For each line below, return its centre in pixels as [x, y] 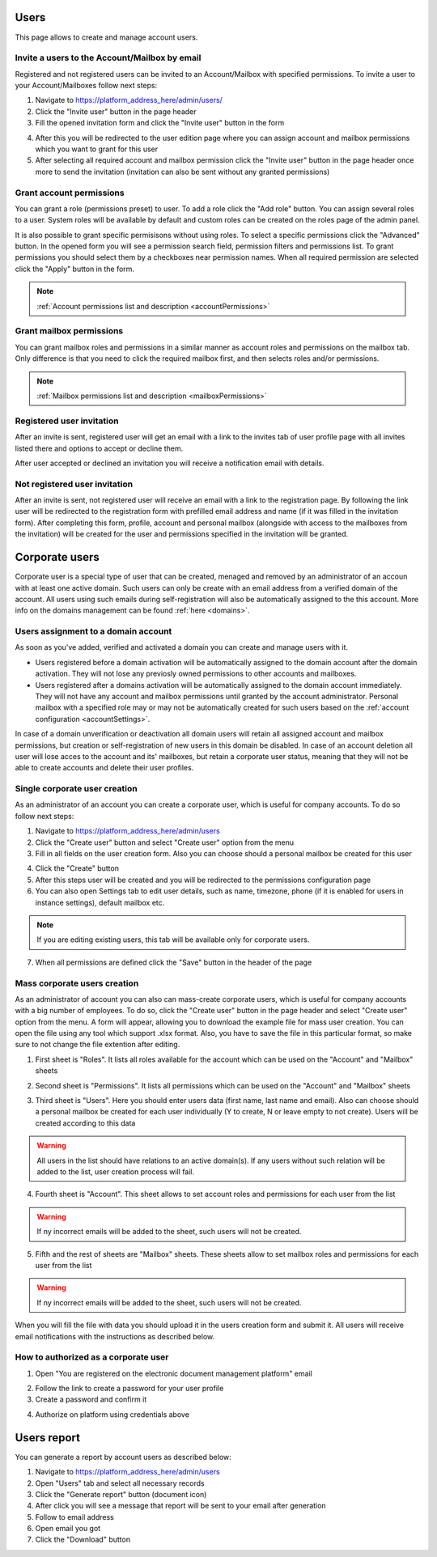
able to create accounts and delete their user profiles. [104, 768]
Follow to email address [75, 1517]
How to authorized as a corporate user [92, 1357]
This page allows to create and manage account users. [106, 37]
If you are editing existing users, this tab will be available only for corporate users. [173, 940]
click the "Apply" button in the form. [75, 269]
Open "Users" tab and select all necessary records [120, 1483]
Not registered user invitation [74, 484]
